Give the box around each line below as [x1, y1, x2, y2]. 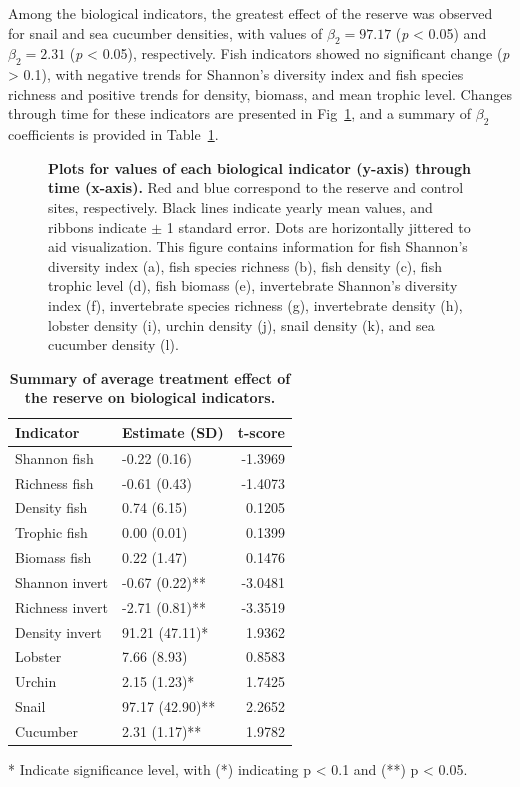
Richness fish [15, 472, 94, 493]
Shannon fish [15, 447, 94, 468]
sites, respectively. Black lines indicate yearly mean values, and [48, 196, 433, 217]
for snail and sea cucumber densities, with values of [8, 22, 323, 43]
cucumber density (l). [48, 334, 179, 355]
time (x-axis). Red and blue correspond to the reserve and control [48, 177, 464, 198]
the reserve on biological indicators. [24, 387, 276, 408]
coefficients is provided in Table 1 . [8, 124, 219, 145]
